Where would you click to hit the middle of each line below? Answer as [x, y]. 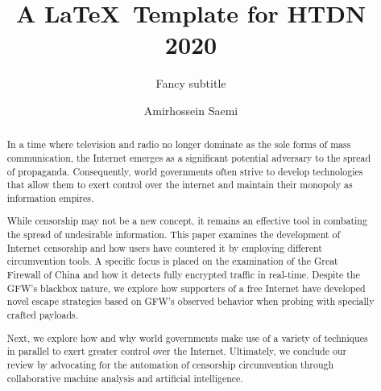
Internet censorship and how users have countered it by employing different [164, 247]
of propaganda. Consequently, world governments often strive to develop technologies [185, 171]
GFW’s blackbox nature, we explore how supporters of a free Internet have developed [186, 288]
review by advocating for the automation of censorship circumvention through [170, 364]
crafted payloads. [43, 315]
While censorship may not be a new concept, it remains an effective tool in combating [187, 221]
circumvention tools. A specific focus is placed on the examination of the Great [172, 261]
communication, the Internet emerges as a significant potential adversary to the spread [189, 157]
